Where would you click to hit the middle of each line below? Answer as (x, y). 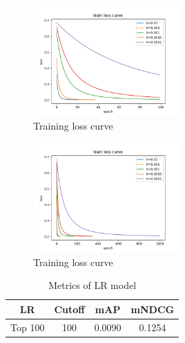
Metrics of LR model (92, 285)
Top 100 (28, 327)
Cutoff (69, 309)
